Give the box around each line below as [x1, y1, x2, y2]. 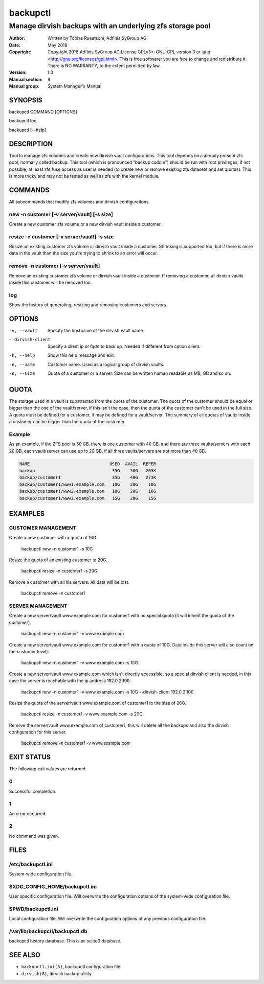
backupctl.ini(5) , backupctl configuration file [21, 964, 121, 970]
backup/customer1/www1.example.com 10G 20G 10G [19, 481, 156, 487]
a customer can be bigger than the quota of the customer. [9, 419, 126, 425]
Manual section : [9, 76, 43, 82]
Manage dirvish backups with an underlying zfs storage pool [9, 22, 211, 30]
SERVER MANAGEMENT [9, 602, 68, 609]
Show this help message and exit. [47, 352, 115, 358]
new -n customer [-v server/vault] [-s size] [9, 211, 113, 218]
